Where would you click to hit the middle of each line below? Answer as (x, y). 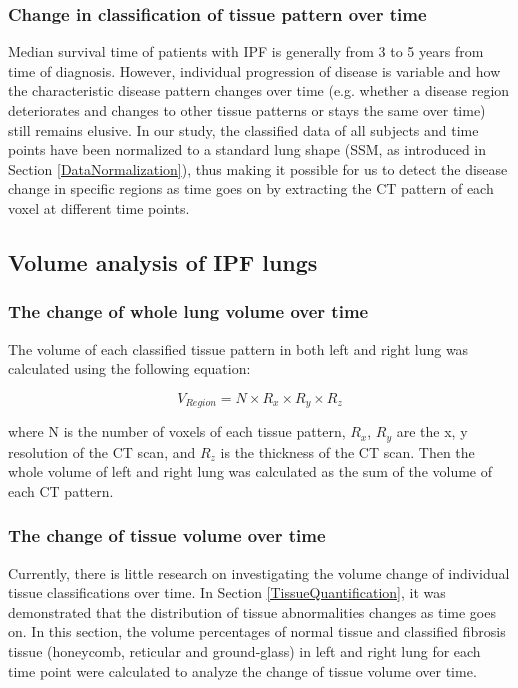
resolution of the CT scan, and (102, 451)
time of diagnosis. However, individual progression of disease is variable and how (254, 70)
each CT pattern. (61, 490)
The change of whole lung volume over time (188, 311)
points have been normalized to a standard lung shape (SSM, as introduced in (247, 149)
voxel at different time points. (99, 207)
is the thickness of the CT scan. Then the (347, 451)
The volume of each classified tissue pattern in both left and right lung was (238, 348)
